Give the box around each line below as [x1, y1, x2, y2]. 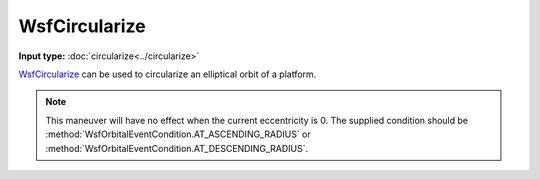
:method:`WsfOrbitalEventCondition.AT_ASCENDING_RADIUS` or [45, 128, 312, 140]
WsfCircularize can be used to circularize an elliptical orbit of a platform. [18, 68, 317, 80]
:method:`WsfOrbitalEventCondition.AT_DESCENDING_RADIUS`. [45, 142, 309, 154]
